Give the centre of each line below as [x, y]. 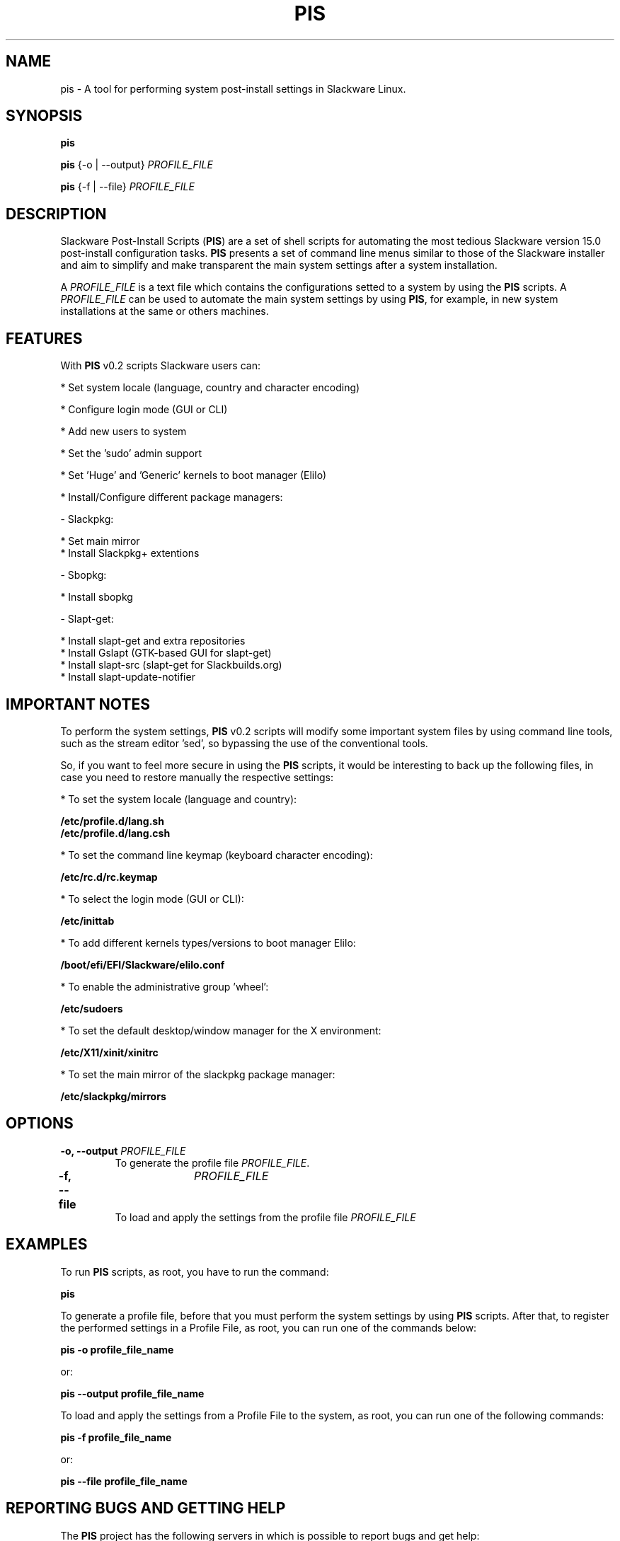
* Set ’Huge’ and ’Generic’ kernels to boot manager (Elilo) [194, 475]
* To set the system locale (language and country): [179, 799]
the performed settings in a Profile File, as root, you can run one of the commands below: [269, 1327]
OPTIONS [40, 1124]
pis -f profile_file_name [116, 1437]
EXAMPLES [47, 1245]
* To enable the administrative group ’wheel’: [165, 986]
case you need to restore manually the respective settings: [197, 777]
